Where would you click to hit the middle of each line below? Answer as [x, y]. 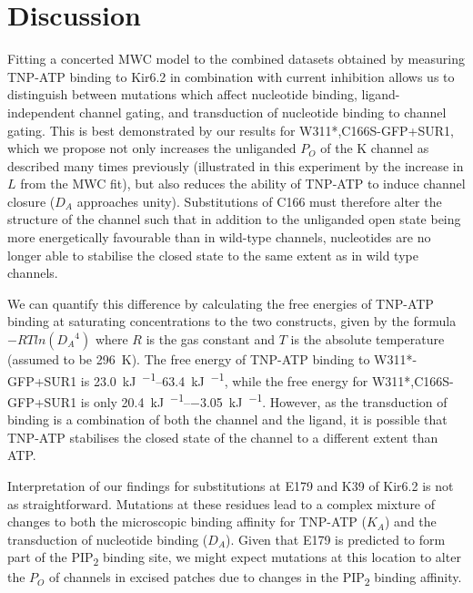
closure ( [31, 201]
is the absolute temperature [367, 339]
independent [41, 112]
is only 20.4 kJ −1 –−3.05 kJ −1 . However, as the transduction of [264, 400]
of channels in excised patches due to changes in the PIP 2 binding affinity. [256, 578]
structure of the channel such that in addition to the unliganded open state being [234, 219]
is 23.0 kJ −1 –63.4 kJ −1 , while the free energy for [224, 379]
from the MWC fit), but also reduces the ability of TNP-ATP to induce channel [243, 184]
